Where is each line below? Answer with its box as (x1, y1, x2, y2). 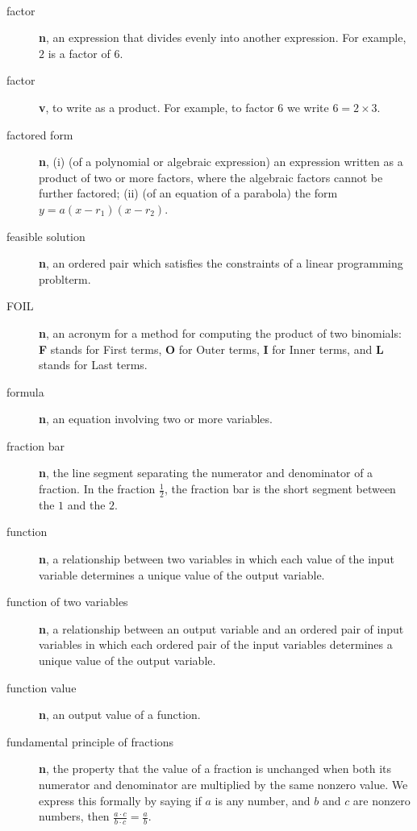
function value (6, 679, 77, 696)
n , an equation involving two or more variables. (39, 410, 273, 427)
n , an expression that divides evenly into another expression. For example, (39, 29, 407, 46)
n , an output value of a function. (39, 706, 201, 723)
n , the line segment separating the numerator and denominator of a (39, 464, 373, 481)
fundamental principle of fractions (6, 733, 174, 750)
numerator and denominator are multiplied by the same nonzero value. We (39, 776, 408, 793)
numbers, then (39, 808, 110, 825)
